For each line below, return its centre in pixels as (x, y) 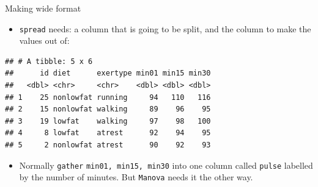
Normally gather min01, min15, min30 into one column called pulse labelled (166, 165)
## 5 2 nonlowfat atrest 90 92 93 (108, 145)
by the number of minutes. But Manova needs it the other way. (136, 177)
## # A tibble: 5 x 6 (49, 61)
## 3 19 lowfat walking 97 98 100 (108, 121)
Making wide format (43, 8)
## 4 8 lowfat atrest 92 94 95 (108, 133)
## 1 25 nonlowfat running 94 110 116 (108, 97)
